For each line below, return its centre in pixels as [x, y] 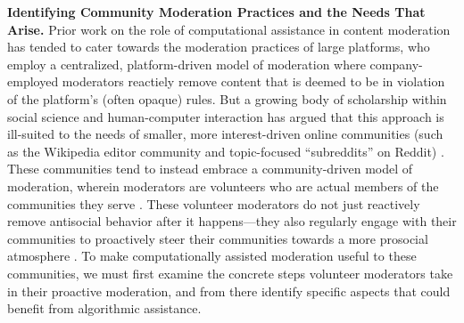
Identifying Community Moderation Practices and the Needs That [216, 12]
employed [33, 81]
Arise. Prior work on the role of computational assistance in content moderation [229, 29]
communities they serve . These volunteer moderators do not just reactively [214, 203]
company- [396, 64]
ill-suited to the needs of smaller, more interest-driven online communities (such [225, 134]
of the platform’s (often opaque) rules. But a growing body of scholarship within [227, 98]
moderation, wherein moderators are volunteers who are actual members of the [223, 186]
